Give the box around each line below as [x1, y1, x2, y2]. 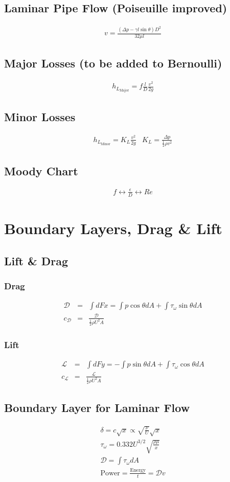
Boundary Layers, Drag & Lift [4, 218, 222, 238]
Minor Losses [4, 108, 76, 124]
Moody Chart [4, 163, 78, 178]
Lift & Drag [4, 253, 68, 268]
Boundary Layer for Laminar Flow [4, 400, 190, 416]
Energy [130, 468, 146, 473]
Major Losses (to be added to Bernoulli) [4, 55, 222, 71]
